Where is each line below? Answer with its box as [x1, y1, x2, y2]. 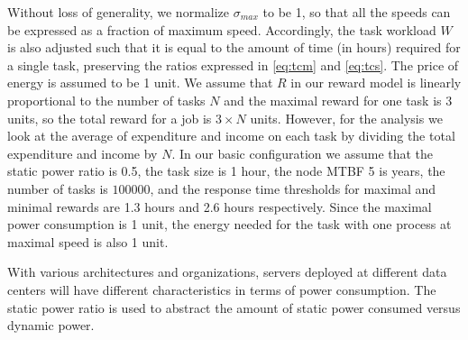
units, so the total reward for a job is [7, 108, 212, 127]
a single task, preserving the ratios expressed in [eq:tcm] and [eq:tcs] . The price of [7, 55, 459, 74]
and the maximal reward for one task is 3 [224, 90, 453, 109]
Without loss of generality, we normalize [7, 3, 230, 21]
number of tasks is [7, 179, 108, 198]
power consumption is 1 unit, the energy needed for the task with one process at [7, 215, 452, 234]
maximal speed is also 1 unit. [7, 232, 169, 251]
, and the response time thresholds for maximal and [150, 179, 436, 198]
